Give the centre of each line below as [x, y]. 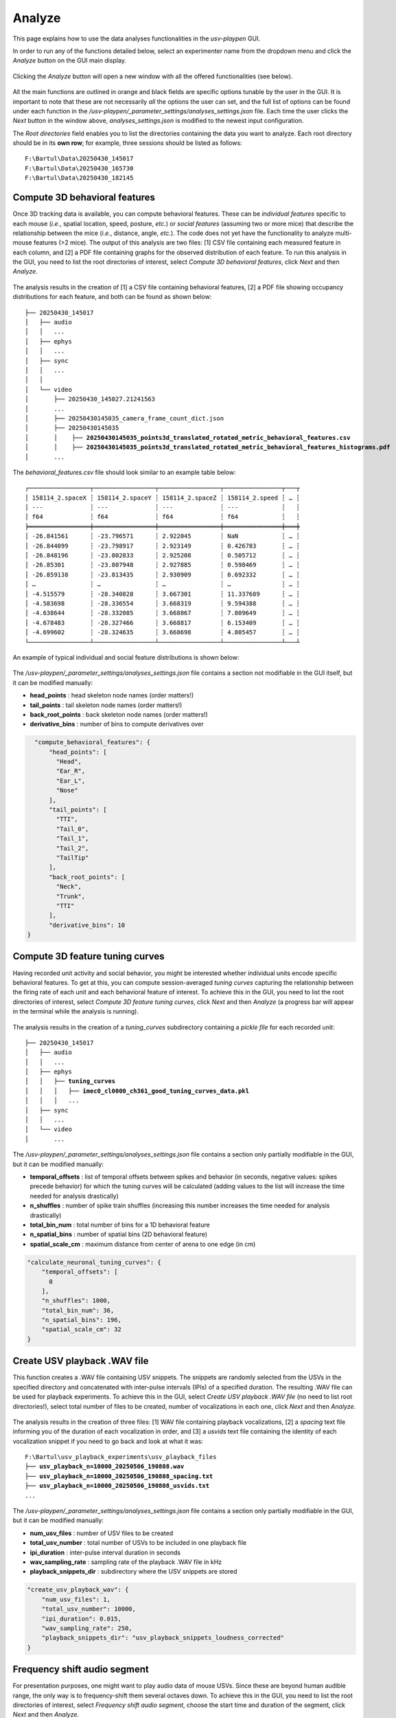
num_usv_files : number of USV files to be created [102, 1533]
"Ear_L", [71, 781]
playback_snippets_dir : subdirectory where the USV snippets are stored [133, 1572]
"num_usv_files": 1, [76, 1599]
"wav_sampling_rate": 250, [87, 1628]
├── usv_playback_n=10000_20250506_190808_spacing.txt [119, 1476]
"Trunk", [71, 896]
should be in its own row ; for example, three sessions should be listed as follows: [128, 143]
